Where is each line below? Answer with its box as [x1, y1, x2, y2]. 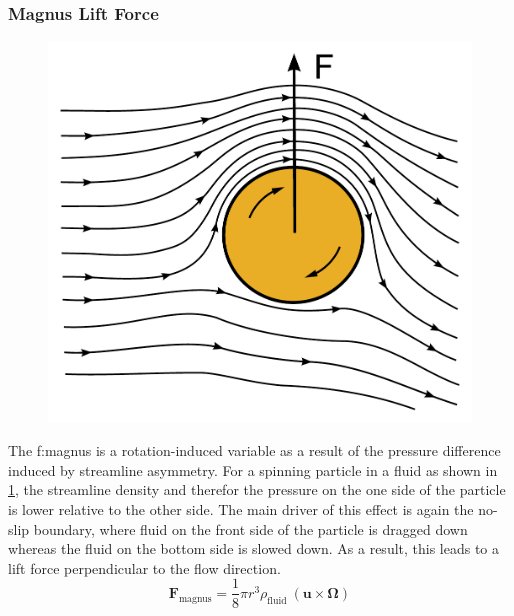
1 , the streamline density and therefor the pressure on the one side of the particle [8, 479, 506, 500]
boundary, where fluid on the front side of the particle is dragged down [33, 518, 468, 539]
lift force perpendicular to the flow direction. [8, 557, 281, 578]
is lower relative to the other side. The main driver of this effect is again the [8, 499, 474, 520]
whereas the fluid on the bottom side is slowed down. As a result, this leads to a [8, 538, 500, 559]
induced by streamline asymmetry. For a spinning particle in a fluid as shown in [8, 459, 498, 480]
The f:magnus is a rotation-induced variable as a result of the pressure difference [8, 440, 501, 461]
